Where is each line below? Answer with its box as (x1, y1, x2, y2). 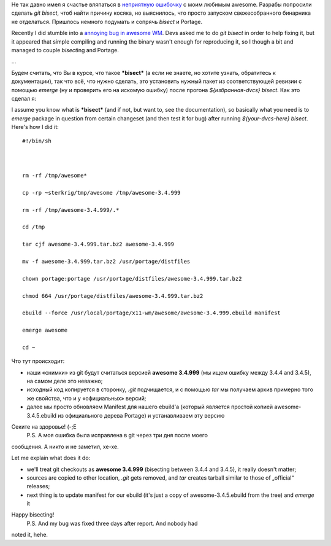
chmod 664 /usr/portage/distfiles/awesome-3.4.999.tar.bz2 (22, 292, 204, 299)
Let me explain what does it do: (11, 454, 91, 462)
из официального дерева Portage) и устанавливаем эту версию (58, 411, 225, 419)
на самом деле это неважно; (26, 378, 103, 385)
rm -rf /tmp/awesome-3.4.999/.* (22, 206, 120, 213)
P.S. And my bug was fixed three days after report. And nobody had (26, 520, 198, 527)
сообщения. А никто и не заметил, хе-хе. (11, 443, 119, 450)
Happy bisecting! (11, 511, 55, 518)
